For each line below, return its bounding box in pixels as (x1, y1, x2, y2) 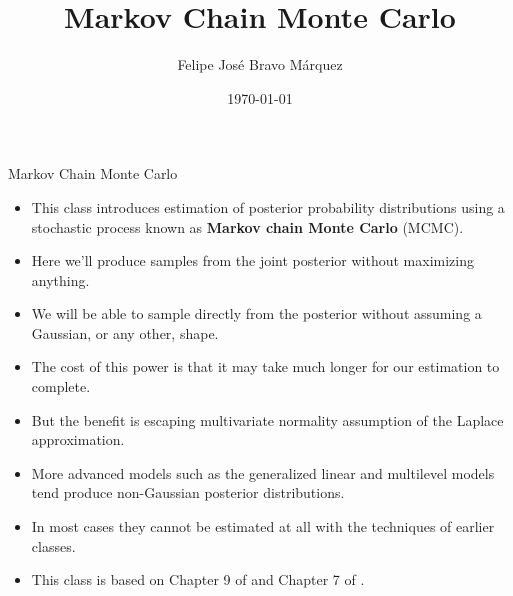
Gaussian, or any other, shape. (31, 322, 219, 343)
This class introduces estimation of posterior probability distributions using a (31, 196, 505, 217)
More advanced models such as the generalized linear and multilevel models (31, 462, 495, 483)
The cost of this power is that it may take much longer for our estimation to (31, 356, 500, 377)
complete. (31, 376, 91, 397)
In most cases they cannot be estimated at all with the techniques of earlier (31, 516, 495, 537)
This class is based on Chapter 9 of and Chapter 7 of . (31, 569, 365, 590)
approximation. (31, 429, 125, 450)
